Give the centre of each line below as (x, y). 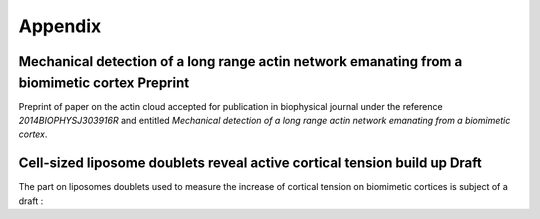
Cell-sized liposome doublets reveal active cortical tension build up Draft (250, 163)
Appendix (60, 26)
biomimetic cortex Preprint (104, 82)
